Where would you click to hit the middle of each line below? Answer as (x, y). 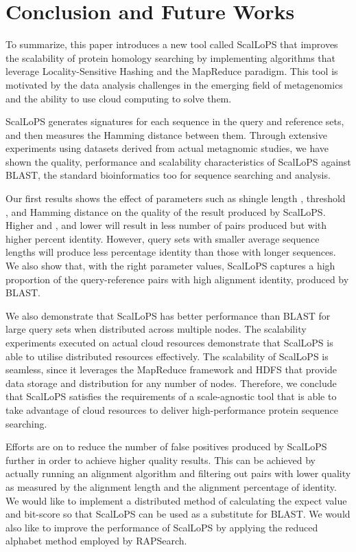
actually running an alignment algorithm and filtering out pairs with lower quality (178, 473)
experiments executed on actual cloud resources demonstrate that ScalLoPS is (169, 342)
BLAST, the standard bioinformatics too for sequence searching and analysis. (168, 175)
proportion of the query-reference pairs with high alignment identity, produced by (177, 279)
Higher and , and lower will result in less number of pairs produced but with (166, 225)
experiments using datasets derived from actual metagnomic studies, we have (167, 148)
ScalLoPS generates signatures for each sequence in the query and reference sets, (175, 121)
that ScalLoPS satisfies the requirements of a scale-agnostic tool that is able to (171, 396)
